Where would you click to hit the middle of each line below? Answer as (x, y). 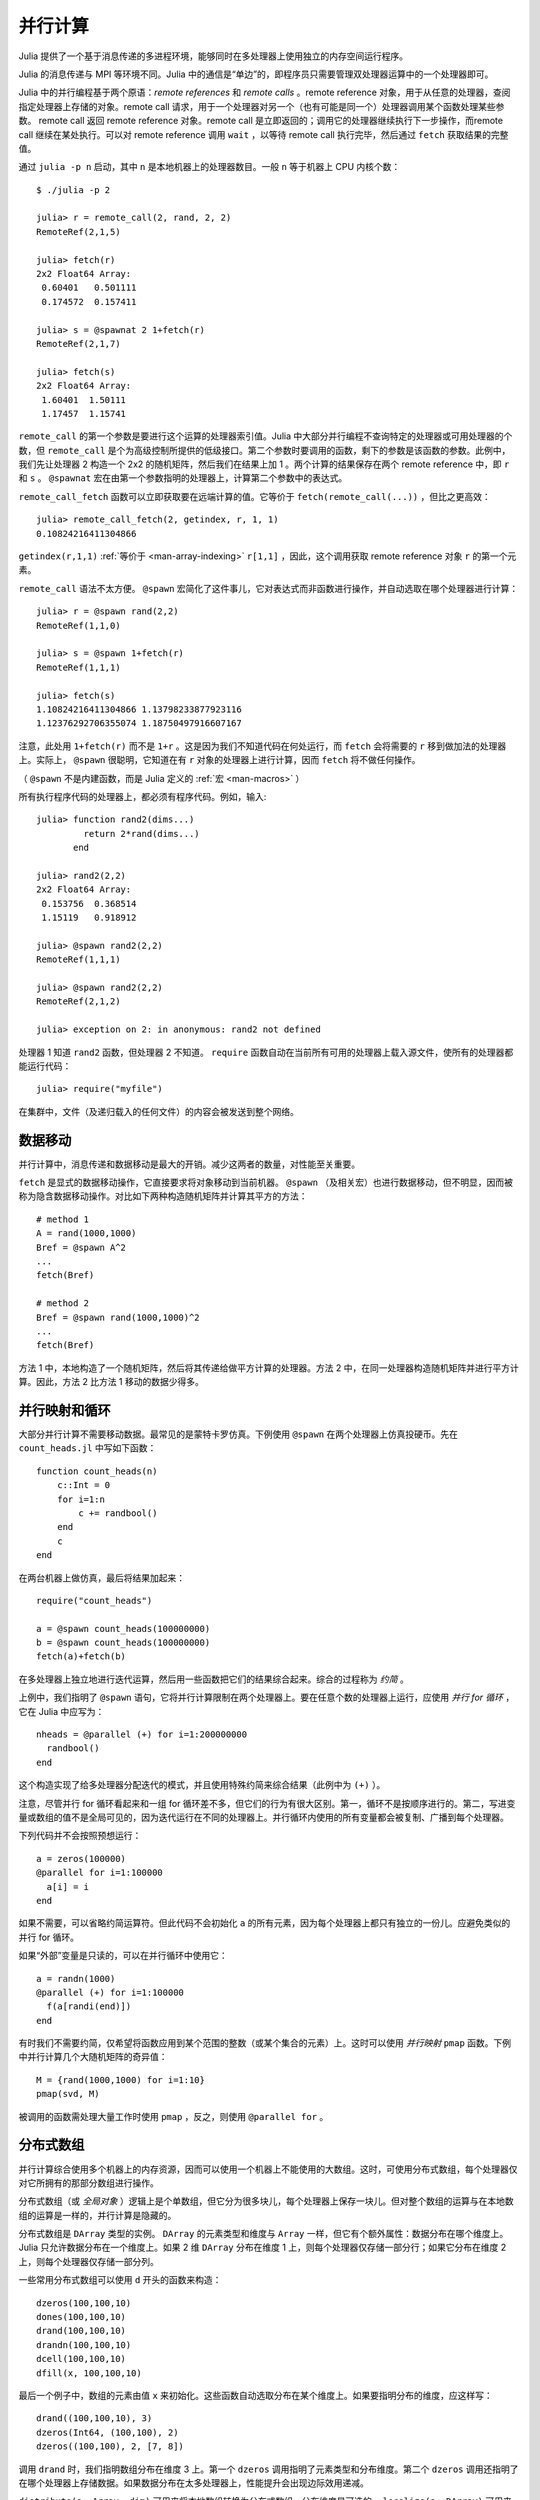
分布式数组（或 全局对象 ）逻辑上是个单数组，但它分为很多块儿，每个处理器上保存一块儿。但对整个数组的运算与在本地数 (266, 2201)
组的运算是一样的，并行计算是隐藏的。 (97, 2215)
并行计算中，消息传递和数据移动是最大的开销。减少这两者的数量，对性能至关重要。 (189, 1164)
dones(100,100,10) (81, 2317)
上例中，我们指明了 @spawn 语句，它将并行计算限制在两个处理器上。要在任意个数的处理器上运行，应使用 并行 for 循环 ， (266, 1697)
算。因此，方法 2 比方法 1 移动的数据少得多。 (111, 1382)
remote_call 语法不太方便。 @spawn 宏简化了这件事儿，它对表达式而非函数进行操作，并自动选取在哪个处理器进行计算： (268, 588)
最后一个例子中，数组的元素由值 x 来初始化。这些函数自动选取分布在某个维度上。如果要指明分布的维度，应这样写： (256, 2395)
